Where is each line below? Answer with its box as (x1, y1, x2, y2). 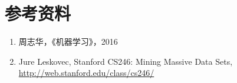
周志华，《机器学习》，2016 (18, 35, 118, 48)
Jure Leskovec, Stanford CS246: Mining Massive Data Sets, (18, 55, 233, 67)
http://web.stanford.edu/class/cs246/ (18, 67, 154, 79)
